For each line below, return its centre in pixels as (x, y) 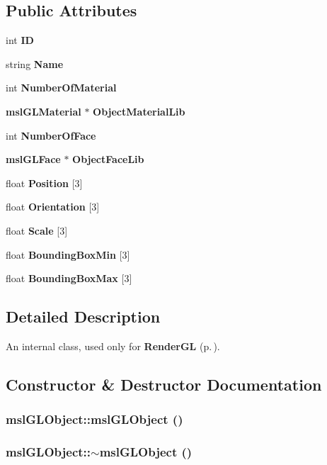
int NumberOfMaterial (61, 88)
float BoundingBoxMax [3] (69, 278)
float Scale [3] (37, 230)
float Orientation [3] (53, 207)
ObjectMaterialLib (139, 111)
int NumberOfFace (51, 135)
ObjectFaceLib (108, 159)
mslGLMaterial (44, 111)
